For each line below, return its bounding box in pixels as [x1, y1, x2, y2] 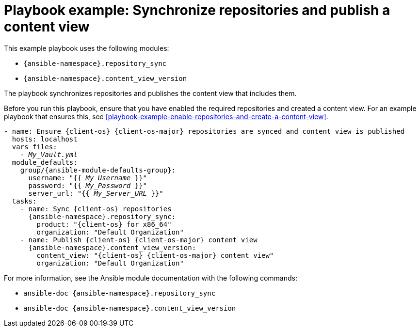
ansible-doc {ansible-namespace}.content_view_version [23, 304, 236, 312]
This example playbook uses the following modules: [4, 44, 169, 52]
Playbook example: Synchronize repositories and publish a [4, 2, 390, 18]
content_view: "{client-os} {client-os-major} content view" [36, 251, 274, 259]
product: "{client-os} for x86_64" [36, 220, 172, 228]
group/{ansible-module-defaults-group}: [20, 166, 176, 174]
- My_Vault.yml [20, 150, 78, 158]
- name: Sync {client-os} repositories [20, 205, 172, 213]
